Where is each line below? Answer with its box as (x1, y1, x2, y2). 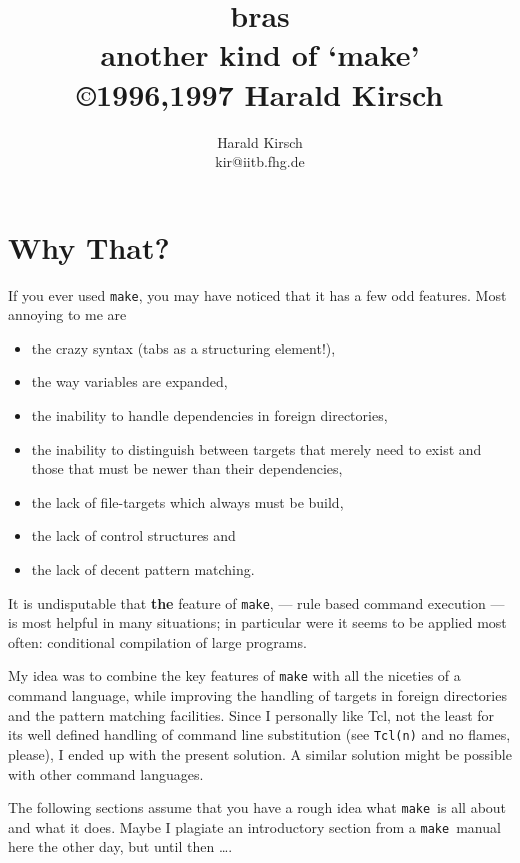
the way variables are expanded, (31, 371, 228, 392)
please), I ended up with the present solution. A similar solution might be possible (8, 743, 512, 764)
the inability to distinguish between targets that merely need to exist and (31, 438, 482, 459)
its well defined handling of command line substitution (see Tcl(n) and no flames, (8, 724, 511, 745)
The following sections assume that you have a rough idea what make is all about (8, 797, 507, 818)
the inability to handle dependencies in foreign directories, (31, 405, 388, 426)
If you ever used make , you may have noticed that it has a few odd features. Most (8, 284, 507, 305)
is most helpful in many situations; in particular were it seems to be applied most (8, 612, 507, 633)
